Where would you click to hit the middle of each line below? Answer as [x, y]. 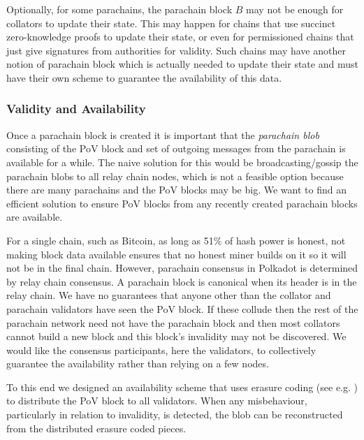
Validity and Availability [76, 109]
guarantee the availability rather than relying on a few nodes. [138, 364]
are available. [35, 217]
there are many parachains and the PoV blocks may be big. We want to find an [176, 190]
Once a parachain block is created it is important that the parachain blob [163, 134]
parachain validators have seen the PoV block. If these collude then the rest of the [182, 308]
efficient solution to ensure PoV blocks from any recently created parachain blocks [182, 203]
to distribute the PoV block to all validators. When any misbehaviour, [157, 401]
